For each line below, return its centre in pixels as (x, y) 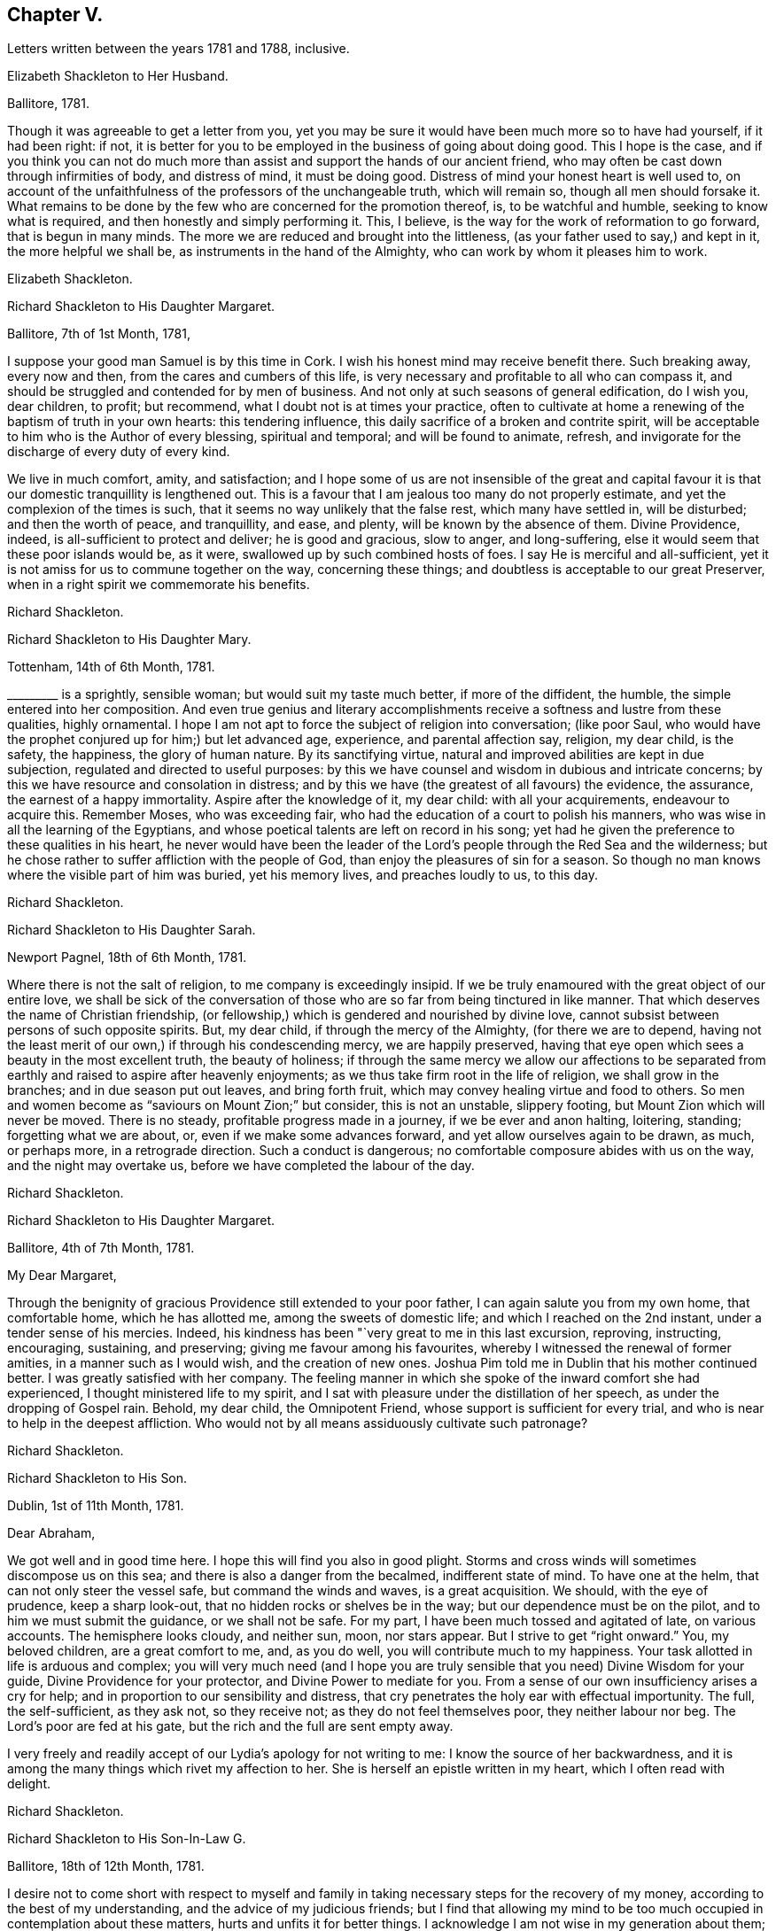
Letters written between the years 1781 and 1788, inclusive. (178, 49)
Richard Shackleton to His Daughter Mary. (129, 640)
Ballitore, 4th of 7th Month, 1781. (101, 1248)
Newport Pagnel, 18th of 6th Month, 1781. (127, 958)
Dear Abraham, (51, 1533)
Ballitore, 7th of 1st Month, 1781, (99, 334)
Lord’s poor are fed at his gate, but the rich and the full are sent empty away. (230, 1726)
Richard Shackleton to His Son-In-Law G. (127, 1839)
